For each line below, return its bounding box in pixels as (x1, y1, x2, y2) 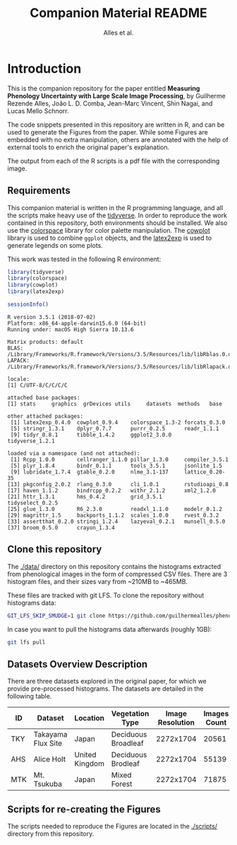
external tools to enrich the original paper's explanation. (7, 143, 170, 151)
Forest (111, 779, 133, 789)
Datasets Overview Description (7, 658, 148, 670)
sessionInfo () (7, 301, 49, 308)
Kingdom (74, 759, 104, 769)
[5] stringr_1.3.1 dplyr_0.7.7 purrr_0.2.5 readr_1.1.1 (10, 425, 219, 432)
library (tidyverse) (7, 268, 65, 275)
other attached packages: (7, 413, 83, 420)
